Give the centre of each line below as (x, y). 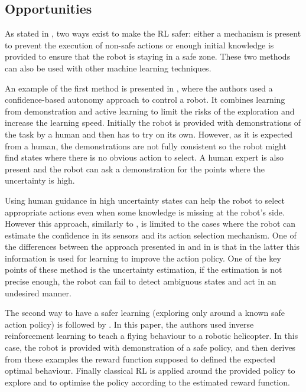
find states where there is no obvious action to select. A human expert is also (144, 157)
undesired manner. (38, 293)
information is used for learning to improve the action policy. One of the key (143, 258)
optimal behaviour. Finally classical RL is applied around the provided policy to (150, 370)
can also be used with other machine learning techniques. (108, 68)
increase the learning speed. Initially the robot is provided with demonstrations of (153, 122)
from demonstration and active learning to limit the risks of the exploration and (150, 111)
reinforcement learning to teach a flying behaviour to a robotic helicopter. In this (152, 336)
